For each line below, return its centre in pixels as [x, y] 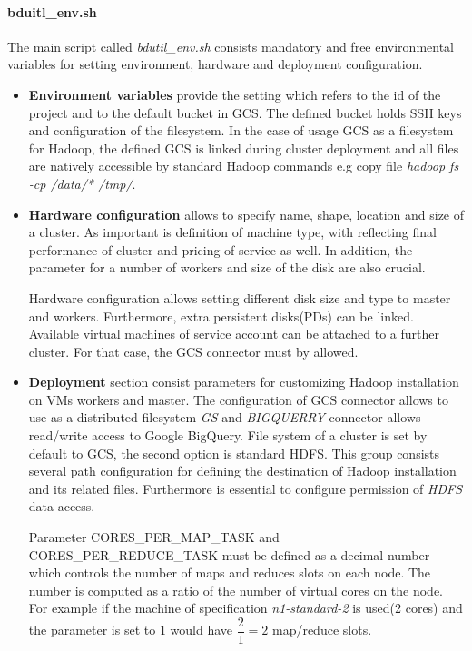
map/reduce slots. [322, 630]
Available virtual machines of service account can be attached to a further [234, 334]
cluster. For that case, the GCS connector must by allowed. [193, 351]
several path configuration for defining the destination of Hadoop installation [242, 471]
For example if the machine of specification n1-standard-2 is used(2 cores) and [246, 608]
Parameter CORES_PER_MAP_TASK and [154, 537]
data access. [62, 506]
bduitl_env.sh [52, 11]
